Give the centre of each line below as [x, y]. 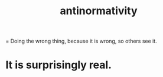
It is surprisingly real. [59, 65]
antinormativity [99, 11]
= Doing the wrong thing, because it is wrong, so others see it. [81, 41]
